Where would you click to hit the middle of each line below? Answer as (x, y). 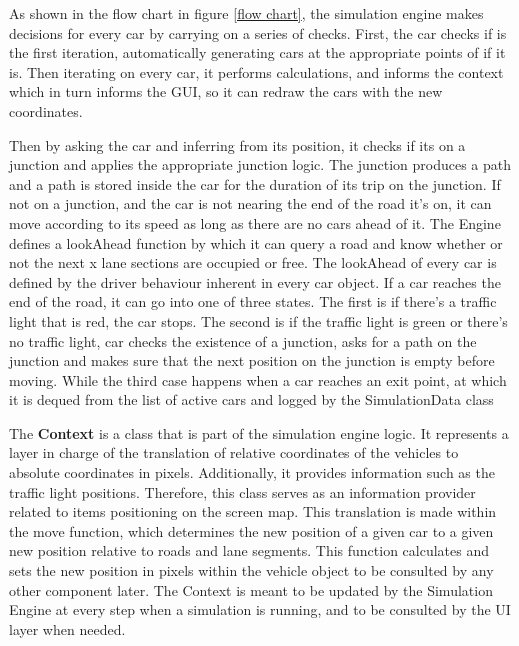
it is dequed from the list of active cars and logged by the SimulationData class (251, 399)
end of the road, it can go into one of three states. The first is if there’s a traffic (253, 301)
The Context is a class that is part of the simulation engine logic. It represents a (259, 432)
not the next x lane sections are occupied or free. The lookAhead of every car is (253, 262)
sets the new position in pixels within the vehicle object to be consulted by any (251, 570)
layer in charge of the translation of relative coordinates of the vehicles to (234, 452)
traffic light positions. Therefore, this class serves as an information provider (242, 491)
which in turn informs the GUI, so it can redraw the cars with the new (226, 91)
